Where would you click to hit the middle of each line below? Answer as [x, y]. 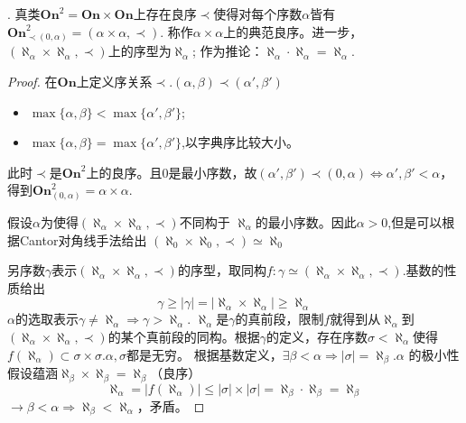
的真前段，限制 [280, 319]
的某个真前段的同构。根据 [184, 336]
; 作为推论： [228, 51]
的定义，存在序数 [317, 336]
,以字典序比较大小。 [240, 142]
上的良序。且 [124, 172]
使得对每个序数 [258, 14]
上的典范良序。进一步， [293, 31]
